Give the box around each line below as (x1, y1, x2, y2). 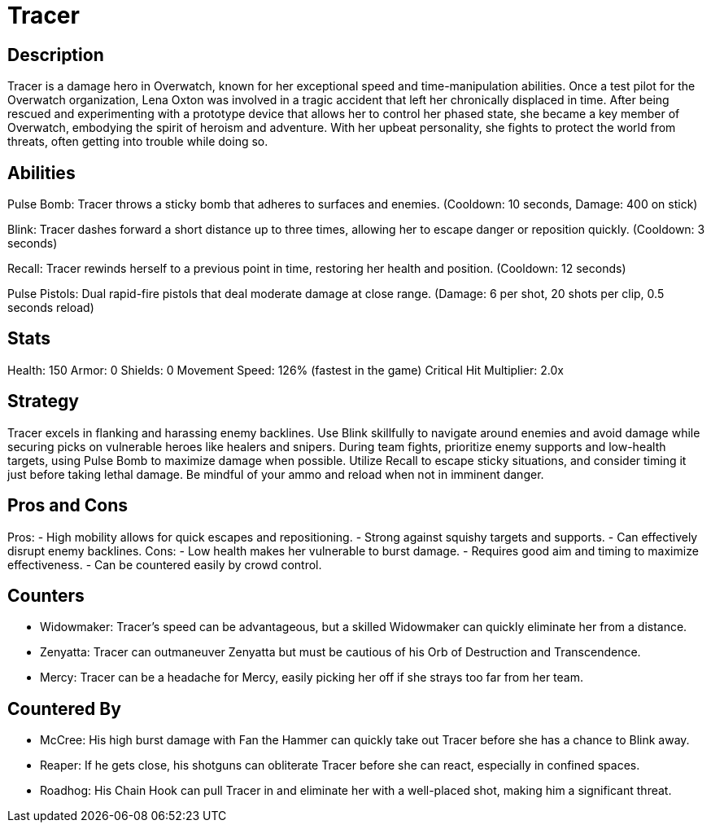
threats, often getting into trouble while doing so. (7, 134, 268, 149)
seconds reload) (7, 300, 94, 315)
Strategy (7, 391, 79, 412)
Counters (7, 585, 85, 606)
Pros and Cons (7, 495, 128, 516)
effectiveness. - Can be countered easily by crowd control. (7, 557, 322, 572)
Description (7, 44, 104, 65)
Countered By (7, 698, 121, 719)
